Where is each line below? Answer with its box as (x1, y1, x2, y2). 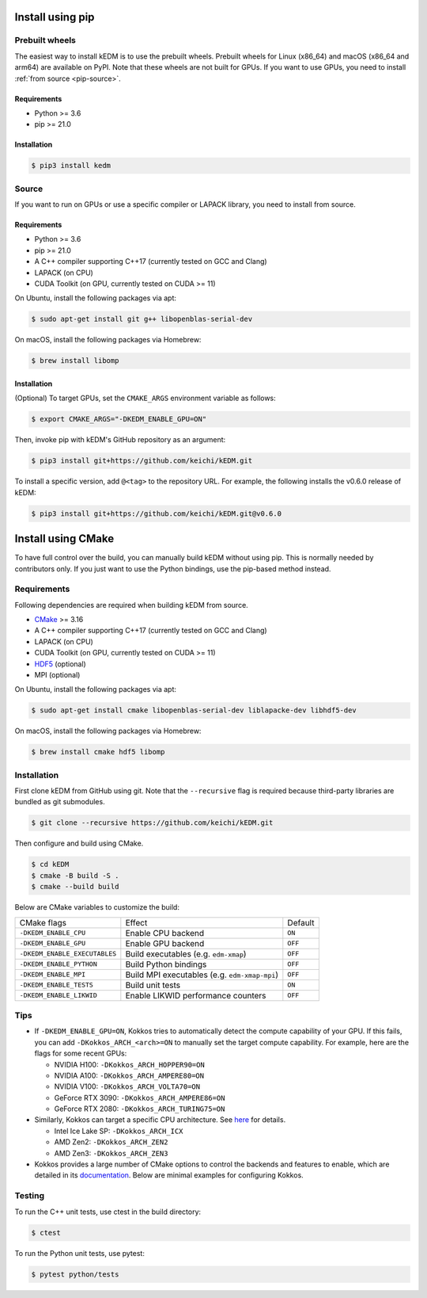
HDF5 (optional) (34, 659, 86, 669)
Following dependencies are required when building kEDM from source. (14, 600, 248, 609)
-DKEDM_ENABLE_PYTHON (19, 960, 98, 968)
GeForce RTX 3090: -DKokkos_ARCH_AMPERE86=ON (54, 1093, 225, 1102)
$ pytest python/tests (31, 1269, 119, 1279)
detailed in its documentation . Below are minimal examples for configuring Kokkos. (34, 1170, 304, 1180)
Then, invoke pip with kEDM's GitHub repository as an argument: (14, 435, 226, 445)
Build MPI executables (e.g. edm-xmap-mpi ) (125, 969, 279, 980)
